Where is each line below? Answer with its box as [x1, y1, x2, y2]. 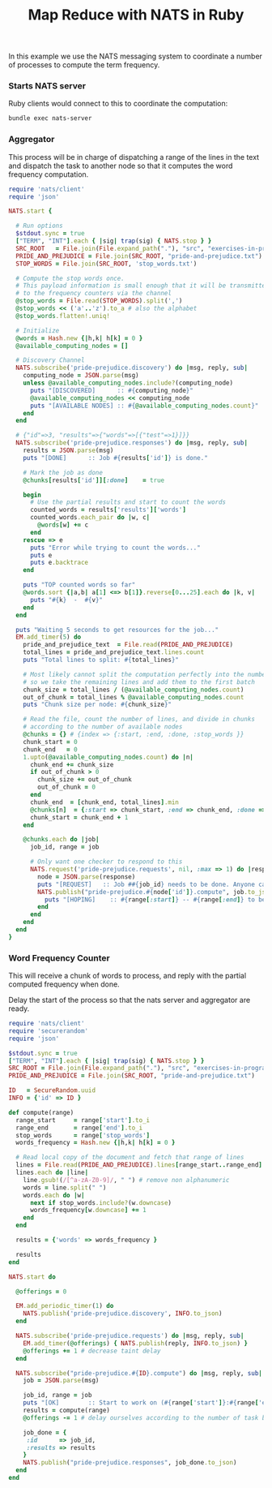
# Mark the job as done [23, 468, 104, 476]
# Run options [15, 221, 63, 230]
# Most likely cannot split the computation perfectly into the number [23, 670, 270, 678]
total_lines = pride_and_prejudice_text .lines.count [23, 648, 205, 656]
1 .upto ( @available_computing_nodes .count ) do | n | [23, 753, 194, 761]
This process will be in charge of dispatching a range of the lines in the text [8, 152, 260, 161]
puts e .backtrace [29, 558, 89, 567]
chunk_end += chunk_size [29, 760, 114, 768]
